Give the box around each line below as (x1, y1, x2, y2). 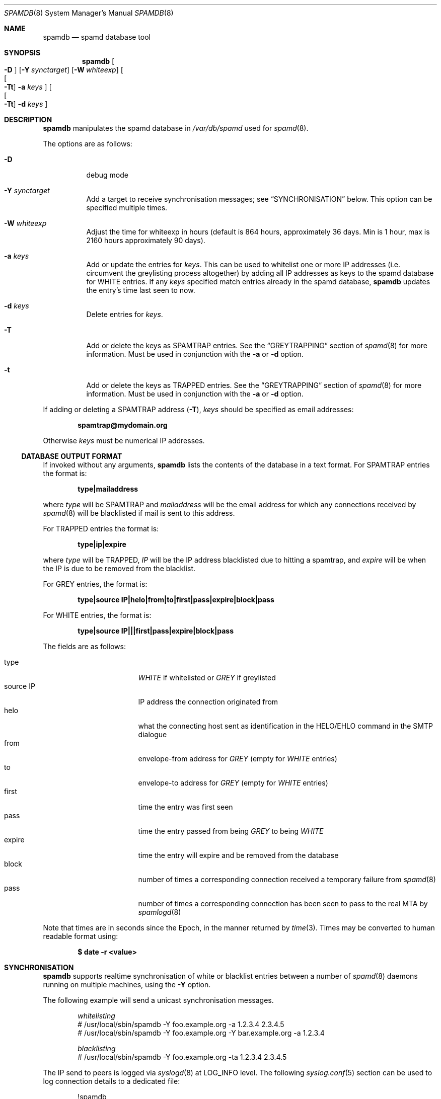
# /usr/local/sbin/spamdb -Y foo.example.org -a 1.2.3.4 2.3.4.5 (78, 1020, 284, 1029)
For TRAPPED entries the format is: (43, 524, 159, 533)
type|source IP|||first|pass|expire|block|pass (78, 626, 234, 635)
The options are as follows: (43, 139, 132, 148)
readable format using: (43, 932, 118, 940)
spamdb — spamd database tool (43, 33, 151, 41)
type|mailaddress (78, 485, 138, 493)
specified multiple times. (86, 203, 168, 212)
